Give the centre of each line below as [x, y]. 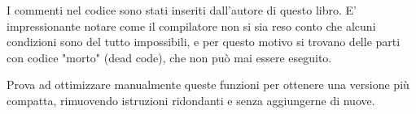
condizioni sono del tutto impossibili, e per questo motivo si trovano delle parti [204, 42]
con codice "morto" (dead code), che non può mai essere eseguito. [169, 57]
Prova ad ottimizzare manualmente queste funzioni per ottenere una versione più [208, 84]
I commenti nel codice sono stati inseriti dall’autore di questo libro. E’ [182, 10]
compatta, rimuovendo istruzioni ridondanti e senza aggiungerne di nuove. [191, 100]
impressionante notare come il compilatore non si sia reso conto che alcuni [191, 25]
